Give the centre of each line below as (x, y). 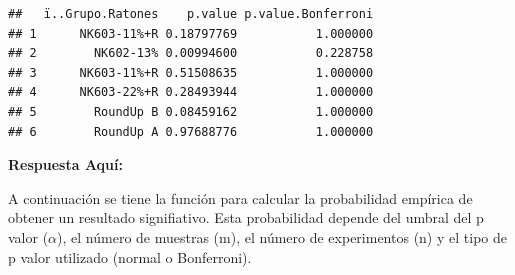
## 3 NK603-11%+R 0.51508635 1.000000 (191, 72)
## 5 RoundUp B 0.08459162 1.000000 (191, 111)
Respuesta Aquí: (65, 164)
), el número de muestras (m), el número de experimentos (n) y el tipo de (282, 236)
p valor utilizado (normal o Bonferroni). (130, 256)
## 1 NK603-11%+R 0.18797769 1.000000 (191, 33)
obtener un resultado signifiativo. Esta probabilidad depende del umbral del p (246, 217)
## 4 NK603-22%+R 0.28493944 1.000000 (191, 92)
